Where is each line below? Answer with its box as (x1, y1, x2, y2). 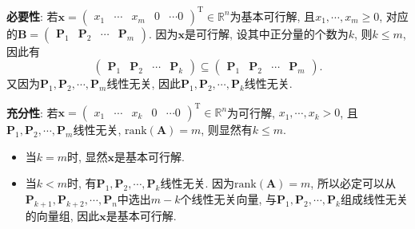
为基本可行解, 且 (229, 7, 316, 24)
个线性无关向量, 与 (180, 190, 277, 207)
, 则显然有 (201, 121, 253, 138)
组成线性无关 (340, 190, 408, 207)
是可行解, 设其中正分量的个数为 (185, 25, 349, 41)
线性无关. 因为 (160, 175, 235, 191)
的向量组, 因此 (25, 207, 100, 223)
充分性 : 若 (6, 104, 58, 120)
